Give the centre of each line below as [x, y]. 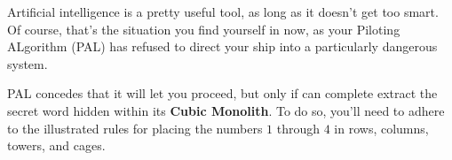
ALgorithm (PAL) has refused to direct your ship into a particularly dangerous [222, 46]
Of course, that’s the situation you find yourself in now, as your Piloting [204, 29]
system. [28, 63]
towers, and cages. [56, 145]
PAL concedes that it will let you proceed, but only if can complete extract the [222, 93]
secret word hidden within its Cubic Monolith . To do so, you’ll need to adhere [226, 110]
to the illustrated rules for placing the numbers [135, 128]
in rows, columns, [381, 128]
